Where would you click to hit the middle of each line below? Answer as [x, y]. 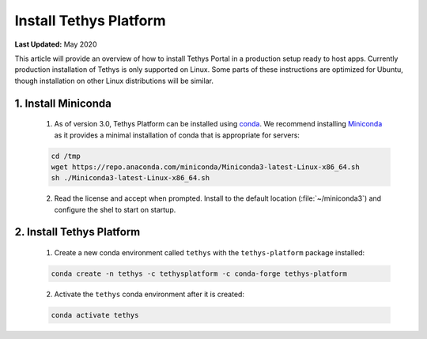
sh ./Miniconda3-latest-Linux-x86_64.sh [130, 178]
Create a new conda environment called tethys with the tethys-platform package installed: [210, 253]
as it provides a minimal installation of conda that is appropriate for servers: [177, 135]
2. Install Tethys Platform [77, 232]
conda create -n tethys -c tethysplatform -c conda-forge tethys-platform [199, 274]
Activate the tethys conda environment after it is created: [149, 294]
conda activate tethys [95, 315]
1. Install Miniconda [63, 103]
